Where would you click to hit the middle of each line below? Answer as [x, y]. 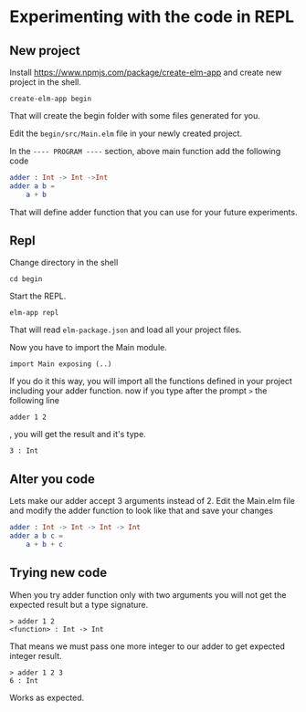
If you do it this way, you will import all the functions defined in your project [151, 382]
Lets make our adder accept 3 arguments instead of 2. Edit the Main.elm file [152, 501]
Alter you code [53, 479]
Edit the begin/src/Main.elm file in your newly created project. [126, 133]
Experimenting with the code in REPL [152, 17]
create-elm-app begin [51, 99]
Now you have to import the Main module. [88, 348]
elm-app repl [34, 313]
